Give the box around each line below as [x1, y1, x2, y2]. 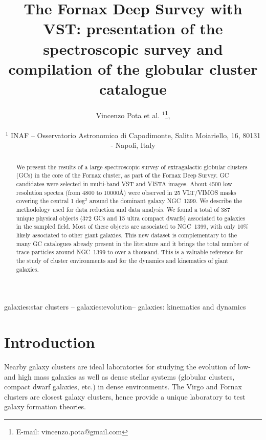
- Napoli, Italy [110, 140, 156, 150]
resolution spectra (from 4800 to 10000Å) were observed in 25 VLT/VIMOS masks [16, 188, 236, 196]
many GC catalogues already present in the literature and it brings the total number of [16, 239, 249, 248]
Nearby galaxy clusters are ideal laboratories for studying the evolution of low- [4, 361, 251, 371]
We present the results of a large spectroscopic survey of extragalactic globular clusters [16, 162, 248, 171]
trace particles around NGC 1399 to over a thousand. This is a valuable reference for [16, 248, 243, 256]
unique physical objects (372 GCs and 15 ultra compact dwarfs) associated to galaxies [16, 213, 246, 222]
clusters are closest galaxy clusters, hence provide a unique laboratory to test [4, 391, 246, 402]
